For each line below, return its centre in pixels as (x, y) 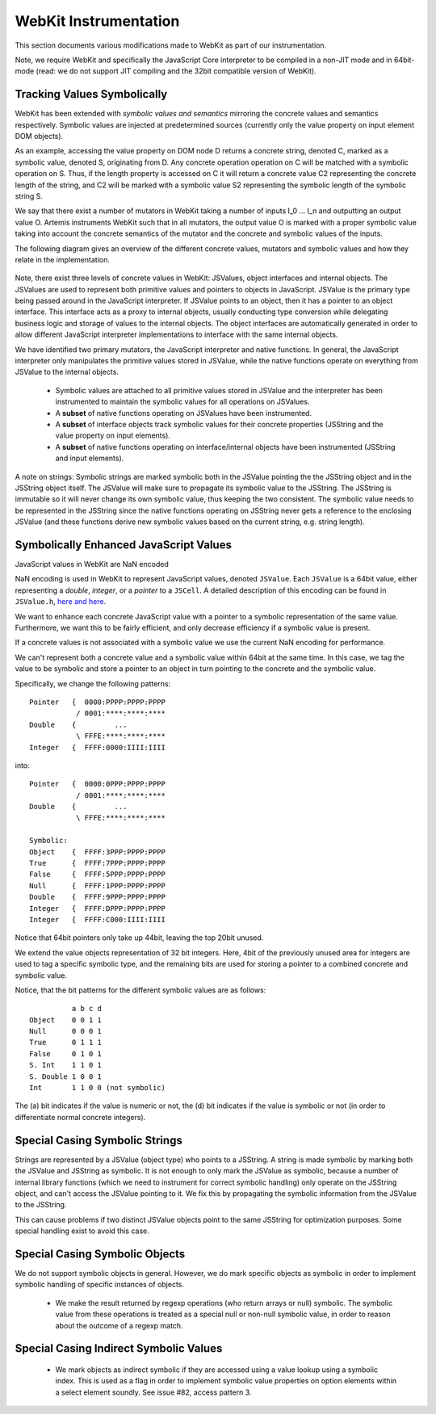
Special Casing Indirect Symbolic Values (119, 1349)
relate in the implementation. (63, 259)
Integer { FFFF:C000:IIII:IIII (97, 919)
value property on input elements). (113, 435)
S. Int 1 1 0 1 (66, 1065)
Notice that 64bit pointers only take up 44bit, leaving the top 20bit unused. (139, 938)
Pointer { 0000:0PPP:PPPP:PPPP (97, 784)
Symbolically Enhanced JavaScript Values (123, 545)
